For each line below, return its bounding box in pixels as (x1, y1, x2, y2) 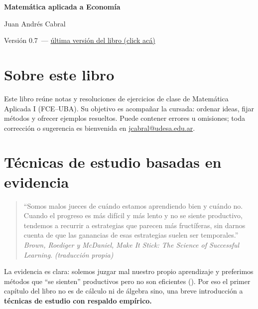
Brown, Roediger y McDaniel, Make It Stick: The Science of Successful (23, 239, 240, 250)
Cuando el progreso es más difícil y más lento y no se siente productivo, (23, 210, 243, 221)
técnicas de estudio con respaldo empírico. (4, 295, 152, 306)
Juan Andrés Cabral (4, 18, 66, 28)
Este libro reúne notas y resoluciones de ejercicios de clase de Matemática (4, 93, 229, 103)
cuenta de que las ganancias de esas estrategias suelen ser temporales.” (23, 230, 239, 240)
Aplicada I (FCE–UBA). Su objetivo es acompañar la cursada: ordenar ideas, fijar (4, 103, 254, 113)
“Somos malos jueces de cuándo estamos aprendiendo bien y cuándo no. (23, 200, 243, 211)
